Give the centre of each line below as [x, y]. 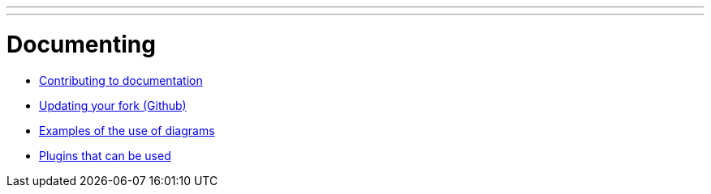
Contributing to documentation [121, 80]
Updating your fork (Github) [113, 105]
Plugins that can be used [105, 155]
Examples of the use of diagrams [127, 130]
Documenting [81, 44]
